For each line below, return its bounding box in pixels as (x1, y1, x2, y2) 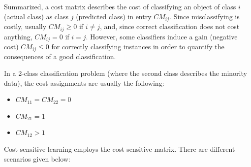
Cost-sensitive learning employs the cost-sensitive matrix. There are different (4, 143, 235, 154)
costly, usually (4, 21, 47, 32)
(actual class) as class (4, 11, 69, 21)
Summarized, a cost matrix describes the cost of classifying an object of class (4, 1, 236, 11)
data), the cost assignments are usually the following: (4, 77, 164, 88)
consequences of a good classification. (4, 51, 116, 62)
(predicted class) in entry (76, 11, 152, 21)
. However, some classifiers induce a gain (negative (86, 31, 238, 41)
